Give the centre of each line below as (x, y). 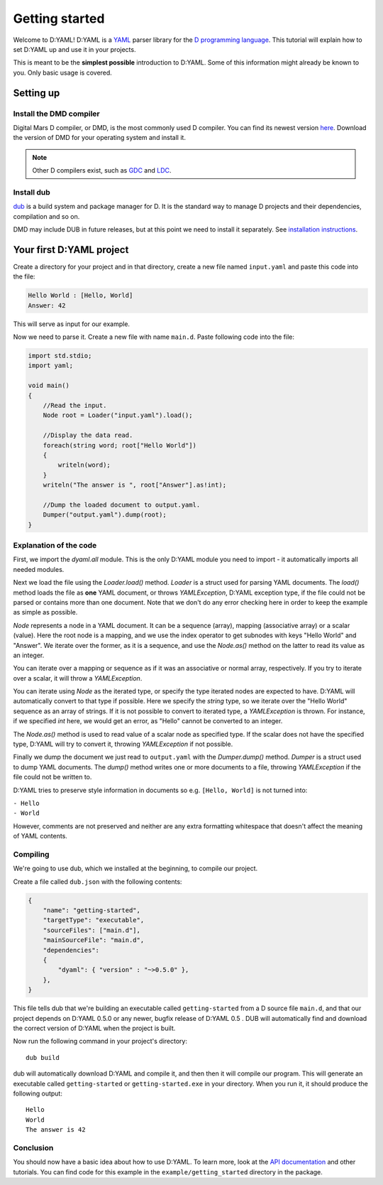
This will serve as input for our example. (72, 324)
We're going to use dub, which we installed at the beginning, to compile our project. (135, 869)
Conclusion (33, 1147)
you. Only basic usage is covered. (63, 72)
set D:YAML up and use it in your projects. (74, 49)
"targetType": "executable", (94, 920)
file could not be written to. (52, 777)
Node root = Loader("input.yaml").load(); (118, 415)
